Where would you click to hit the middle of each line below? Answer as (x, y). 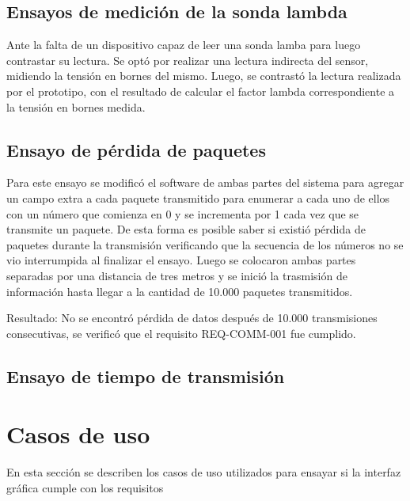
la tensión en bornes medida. (76, 106)
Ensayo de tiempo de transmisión (146, 376)
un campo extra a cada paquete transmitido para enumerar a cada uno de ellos (198, 197)
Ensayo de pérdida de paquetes (136, 149)
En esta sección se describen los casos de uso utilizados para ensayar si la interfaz (204, 472)
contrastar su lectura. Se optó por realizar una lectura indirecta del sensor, (188, 60)
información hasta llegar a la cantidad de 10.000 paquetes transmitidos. (180, 291)
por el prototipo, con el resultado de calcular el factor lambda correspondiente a (201, 91)
